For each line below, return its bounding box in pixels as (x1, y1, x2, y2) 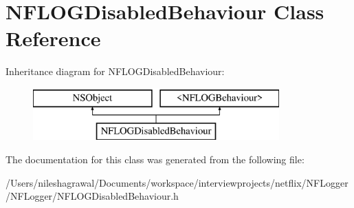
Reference (5, 24, 101, 52)
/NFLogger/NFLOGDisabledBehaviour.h (5, 189, 179, 203)
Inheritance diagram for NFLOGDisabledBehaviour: (5, 64, 225, 79)
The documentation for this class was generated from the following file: (5, 152, 305, 167)
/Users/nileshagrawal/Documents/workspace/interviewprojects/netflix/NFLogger (5, 175, 349, 189)
